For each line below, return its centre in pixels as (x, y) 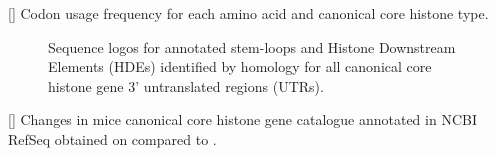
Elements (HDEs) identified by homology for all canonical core (240, 66)
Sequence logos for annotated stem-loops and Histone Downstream (252, 46)
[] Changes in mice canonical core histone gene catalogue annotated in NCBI (242, 119)
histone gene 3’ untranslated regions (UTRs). (186, 85)
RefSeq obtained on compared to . (112, 138)
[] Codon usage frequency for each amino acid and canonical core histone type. (248, 13)
